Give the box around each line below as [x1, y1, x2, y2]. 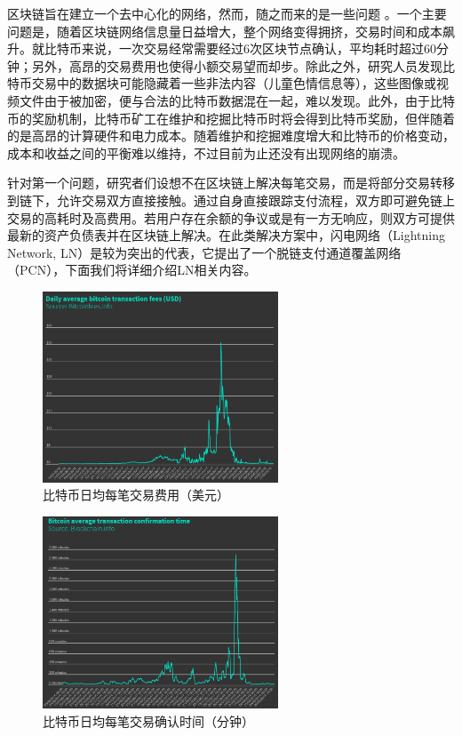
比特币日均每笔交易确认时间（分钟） [43, 711, 254, 730]
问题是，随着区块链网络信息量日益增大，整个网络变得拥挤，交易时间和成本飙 [7, 21, 455, 40]
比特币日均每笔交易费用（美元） [43, 485, 229, 504]
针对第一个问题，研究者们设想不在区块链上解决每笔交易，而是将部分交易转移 [7, 173, 455, 192]
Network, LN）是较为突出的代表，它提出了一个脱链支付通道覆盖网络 [7, 243, 402, 261]
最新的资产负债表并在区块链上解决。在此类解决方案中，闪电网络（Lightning [7, 226, 445, 244]
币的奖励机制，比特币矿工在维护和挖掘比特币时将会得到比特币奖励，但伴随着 [7, 108, 455, 127]
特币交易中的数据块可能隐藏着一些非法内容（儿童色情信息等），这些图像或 [7, 74, 436, 92]
